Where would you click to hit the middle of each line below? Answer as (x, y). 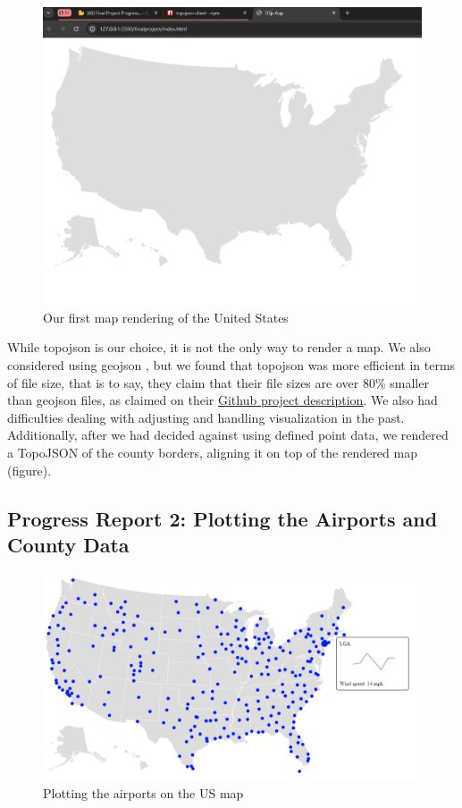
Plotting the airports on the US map (143, 793)
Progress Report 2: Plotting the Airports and (223, 518)
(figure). (29, 470)
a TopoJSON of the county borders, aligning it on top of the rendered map (212, 452)
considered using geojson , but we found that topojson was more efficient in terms (231, 364)
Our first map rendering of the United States (166, 317)
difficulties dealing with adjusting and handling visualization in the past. (206, 417)
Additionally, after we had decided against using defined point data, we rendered (228, 435)
